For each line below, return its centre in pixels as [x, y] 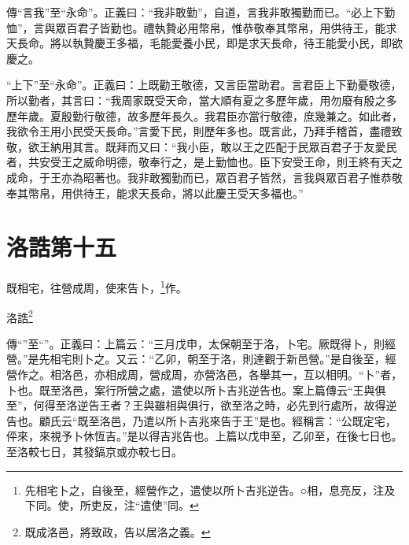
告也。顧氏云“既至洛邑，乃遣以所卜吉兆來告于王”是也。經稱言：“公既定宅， [201, 420]
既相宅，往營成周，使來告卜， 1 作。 [97, 286]
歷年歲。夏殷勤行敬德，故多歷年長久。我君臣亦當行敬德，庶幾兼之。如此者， [204, 115]
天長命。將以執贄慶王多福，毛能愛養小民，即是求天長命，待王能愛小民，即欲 [204, 43]
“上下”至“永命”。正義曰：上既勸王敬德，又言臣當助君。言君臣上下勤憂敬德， [204, 85]
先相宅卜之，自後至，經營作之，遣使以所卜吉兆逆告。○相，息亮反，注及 [210, 489]
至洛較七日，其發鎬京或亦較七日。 [94, 451]
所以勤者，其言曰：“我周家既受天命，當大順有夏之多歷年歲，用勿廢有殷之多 [202, 100]
